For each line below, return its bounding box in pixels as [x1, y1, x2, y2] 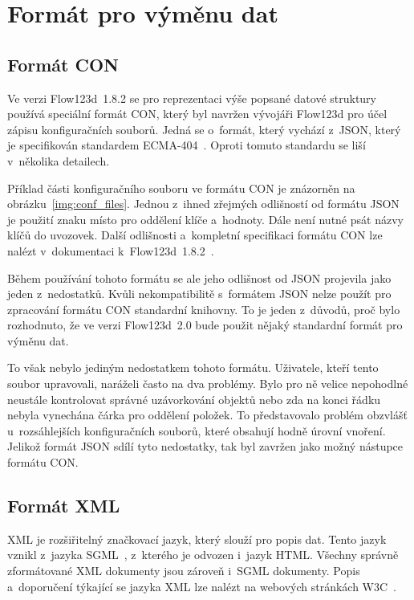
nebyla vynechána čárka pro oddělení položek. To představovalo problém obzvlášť [7, 406, 408, 423]
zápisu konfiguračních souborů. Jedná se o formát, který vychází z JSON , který [7, 120, 401, 137]
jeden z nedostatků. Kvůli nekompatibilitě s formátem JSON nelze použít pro [7, 285, 392, 302]
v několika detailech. [7, 152, 110, 169]
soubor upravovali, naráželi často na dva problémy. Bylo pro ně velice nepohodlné [7, 375, 408, 392]
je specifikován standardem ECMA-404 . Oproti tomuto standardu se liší [7, 137, 366, 153]
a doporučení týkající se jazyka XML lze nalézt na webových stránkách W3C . [7, 578, 397, 594]
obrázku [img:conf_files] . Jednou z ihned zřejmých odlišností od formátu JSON [7, 195, 400, 212]
